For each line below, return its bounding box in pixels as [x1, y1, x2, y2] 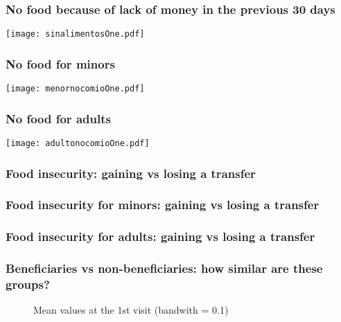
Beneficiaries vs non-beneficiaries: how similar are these [6, 260, 323, 277]
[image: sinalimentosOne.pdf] [6, 29, 145, 39]
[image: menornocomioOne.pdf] [6, 84, 145, 94]
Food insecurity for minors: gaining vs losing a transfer [6, 196, 320, 213]
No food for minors [6, 55, 115, 72]
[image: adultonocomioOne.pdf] [6, 138, 150, 148]
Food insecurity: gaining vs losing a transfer [6, 164, 256, 181]
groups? [6, 276, 50, 292]
